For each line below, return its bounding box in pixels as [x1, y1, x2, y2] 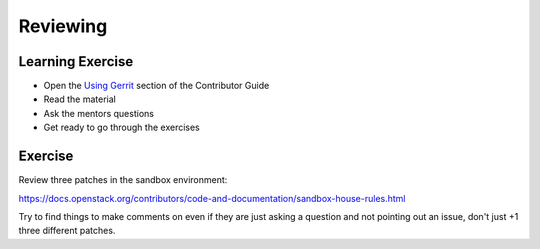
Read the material [43, 93, 117, 105]
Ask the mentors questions [43, 107, 155, 119]
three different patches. [18, 225, 116, 237]
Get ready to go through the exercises [43, 121, 200, 134]
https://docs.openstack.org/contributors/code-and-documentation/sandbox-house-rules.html [18, 192, 406, 204]
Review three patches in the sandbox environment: [18, 174, 228, 186]
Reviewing [18, 15, 108, 37]
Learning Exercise [18, 53, 134, 70]
